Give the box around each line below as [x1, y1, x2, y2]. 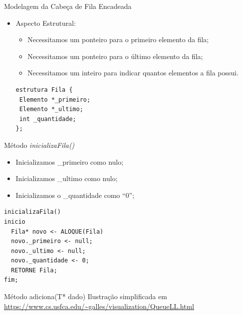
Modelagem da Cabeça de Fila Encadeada [4, 1, 132, 11]
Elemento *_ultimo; [19, 106, 83, 113]
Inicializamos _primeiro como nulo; [15, 156, 123, 167]
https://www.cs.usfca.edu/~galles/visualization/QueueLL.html [4, 301, 194, 311]
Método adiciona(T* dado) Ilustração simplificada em [4, 291, 167, 302]
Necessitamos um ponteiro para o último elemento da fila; [27, 51, 203, 61]
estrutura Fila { [15, 86, 73, 93]
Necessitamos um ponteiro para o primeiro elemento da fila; [27, 34, 209, 45]
